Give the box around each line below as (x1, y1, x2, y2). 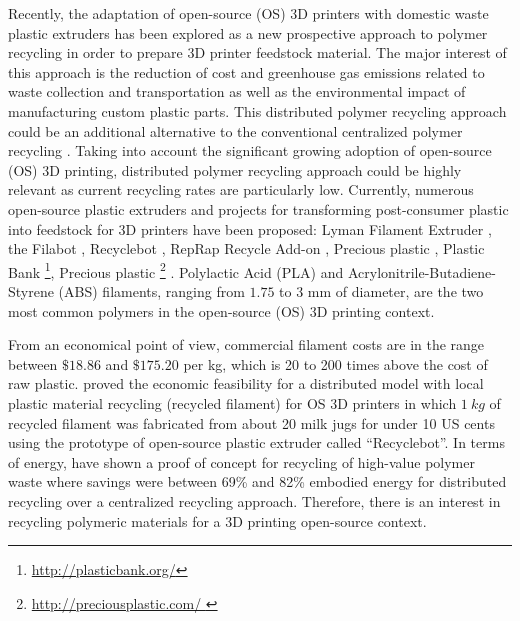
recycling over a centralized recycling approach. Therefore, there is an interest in (8, 490, 501, 511)
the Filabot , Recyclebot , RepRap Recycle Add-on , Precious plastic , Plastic (8, 238, 485, 259)
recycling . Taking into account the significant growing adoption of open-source (8, 140, 492, 161)
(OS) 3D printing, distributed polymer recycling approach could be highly (8, 159, 462, 180)
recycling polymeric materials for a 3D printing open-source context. (8, 510, 427, 531)
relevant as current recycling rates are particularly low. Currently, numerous (8, 179, 474, 200)
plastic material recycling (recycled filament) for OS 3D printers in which (8, 392, 457, 413)
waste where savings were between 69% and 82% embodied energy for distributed (8, 471, 507, 492)
